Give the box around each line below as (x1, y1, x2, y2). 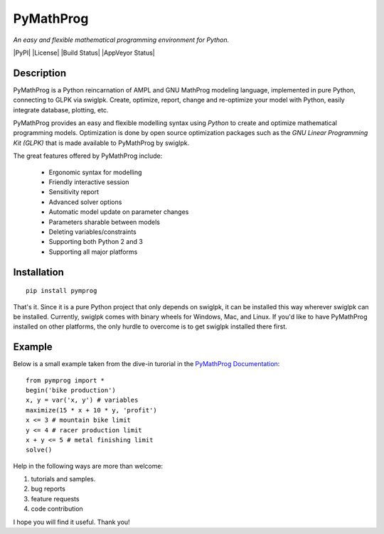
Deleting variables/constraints (48, 228, 137, 236)
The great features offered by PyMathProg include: (13, 151, 163, 160)
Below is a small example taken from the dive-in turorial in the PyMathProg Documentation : (13, 360, 280, 368)
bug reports (31, 484, 65, 493)
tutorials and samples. (31, 475, 96, 484)
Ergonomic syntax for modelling (48, 168, 142, 176)
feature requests (31, 494, 80, 503)
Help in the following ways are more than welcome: (13, 461, 164, 470)
